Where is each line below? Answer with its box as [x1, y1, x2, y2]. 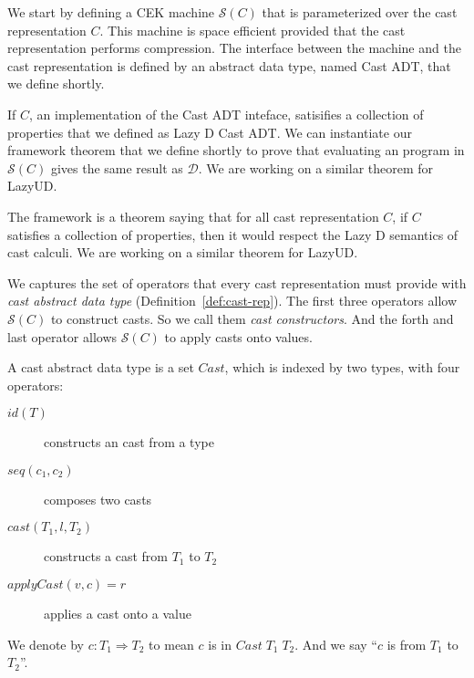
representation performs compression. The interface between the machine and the [7, 38, 461, 57]
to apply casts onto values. [164, 327, 313, 346]
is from [386, 634, 427, 653]
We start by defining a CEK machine [7, 3, 215, 21]
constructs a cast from [44, 547, 169, 566]
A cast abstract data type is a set [7, 358, 194, 377]
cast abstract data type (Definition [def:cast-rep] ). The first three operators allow [7, 291, 458, 310]
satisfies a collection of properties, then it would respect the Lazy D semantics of [7, 224, 459, 244]
